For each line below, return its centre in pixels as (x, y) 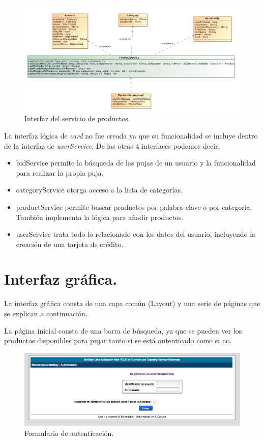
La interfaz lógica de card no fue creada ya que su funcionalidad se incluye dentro (131, 135)
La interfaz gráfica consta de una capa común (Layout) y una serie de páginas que (132, 303)
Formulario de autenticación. (69, 433)
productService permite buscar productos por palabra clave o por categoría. (134, 207)
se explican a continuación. (46, 313)
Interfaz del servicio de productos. (77, 118)
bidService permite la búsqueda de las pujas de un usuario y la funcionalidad (136, 163)
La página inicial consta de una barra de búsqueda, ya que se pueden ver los (123, 330)
